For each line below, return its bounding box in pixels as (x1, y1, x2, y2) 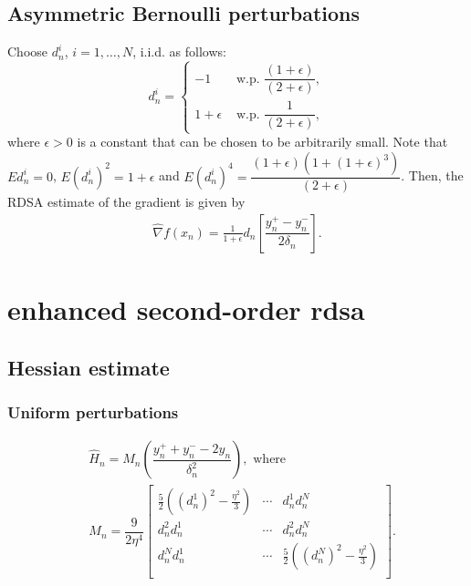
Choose (7, 42, 48, 61)
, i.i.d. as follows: (132, 42, 226, 61)
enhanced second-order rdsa (7, 290, 365, 327)
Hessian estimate (7, 353, 170, 381)
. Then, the (401, 166, 464, 185)
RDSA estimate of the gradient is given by (7, 192, 246, 211)
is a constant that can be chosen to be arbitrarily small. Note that (77, 132, 448, 151)
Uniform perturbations (7, 400, 179, 423)
